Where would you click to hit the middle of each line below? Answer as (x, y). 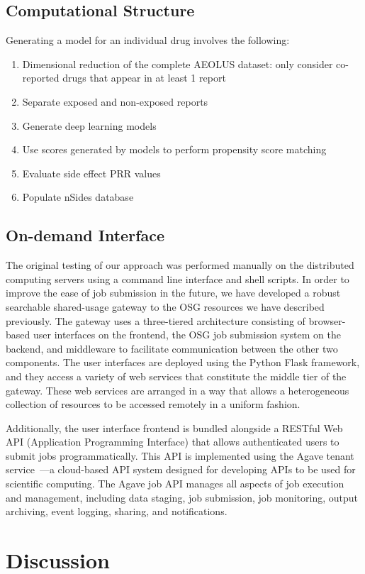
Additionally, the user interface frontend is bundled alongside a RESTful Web (174, 427)
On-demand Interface (85, 235)
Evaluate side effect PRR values (91, 173)
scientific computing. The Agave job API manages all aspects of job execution (175, 484)
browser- (327, 320)
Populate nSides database (78, 197)
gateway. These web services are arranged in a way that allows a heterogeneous (178, 390)
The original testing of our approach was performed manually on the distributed (180, 265)
